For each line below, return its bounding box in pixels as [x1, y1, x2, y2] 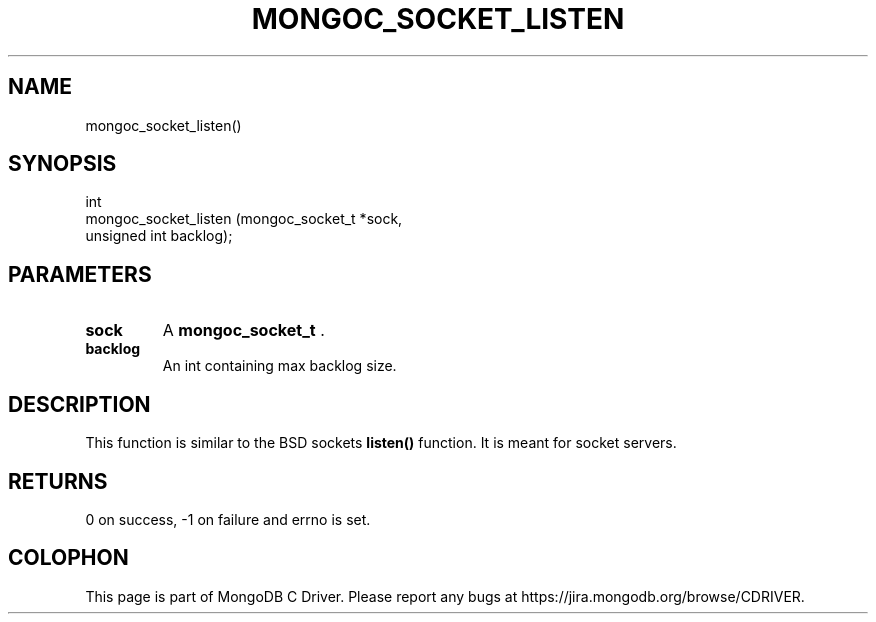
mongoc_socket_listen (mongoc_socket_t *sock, [85, 210, 403, 228]
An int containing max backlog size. [162, 357, 397, 375]
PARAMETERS [8, 261, 152, 287]
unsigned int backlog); [85, 227, 233, 245]
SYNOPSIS [8, 151, 117, 177]
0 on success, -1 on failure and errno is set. [85, 510, 371, 528]
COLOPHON [8, 545, 129, 571]
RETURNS [8, 468, 108, 494]
